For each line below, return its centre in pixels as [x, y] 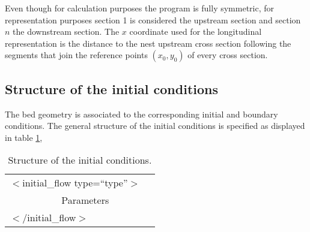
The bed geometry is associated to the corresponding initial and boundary [141, 114]
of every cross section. [228, 55]
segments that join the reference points [76, 55]
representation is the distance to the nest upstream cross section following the [148, 43]
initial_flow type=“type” [75, 183]
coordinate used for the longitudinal [196, 31]
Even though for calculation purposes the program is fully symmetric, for [139, 8]
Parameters [85, 200]
